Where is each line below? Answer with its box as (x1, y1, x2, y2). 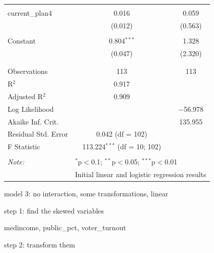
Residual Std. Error (8, 129, 68, 139)
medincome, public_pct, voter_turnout (4, 222, 126, 233)
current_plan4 (8, 8, 52, 18)
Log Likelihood (8, 103, 54, 114)
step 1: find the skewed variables (4, 205, 104, 216)
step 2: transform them (4, 239, 75, 249)
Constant (8, 35, 36, 46)
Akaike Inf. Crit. (8, 116, 59, 126)
